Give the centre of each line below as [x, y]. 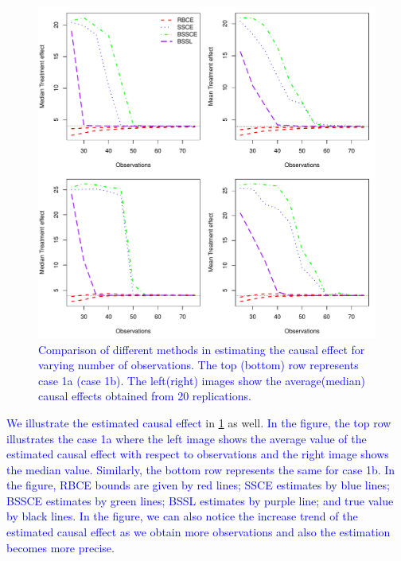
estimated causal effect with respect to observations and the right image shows [198, 454]
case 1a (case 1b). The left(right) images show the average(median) [202, 380]
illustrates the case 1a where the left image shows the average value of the [187, 438]
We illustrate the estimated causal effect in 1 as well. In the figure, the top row [199, 422]
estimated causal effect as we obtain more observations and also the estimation [199, 532]
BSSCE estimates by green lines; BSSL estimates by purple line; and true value [200, 500]
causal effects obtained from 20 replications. [145, 396]
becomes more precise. [60, 547]
